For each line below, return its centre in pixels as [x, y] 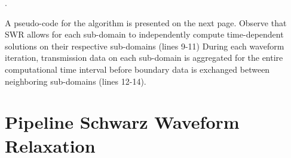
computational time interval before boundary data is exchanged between [137, 69]
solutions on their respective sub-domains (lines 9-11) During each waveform [145, 46]
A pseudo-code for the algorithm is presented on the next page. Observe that [146, 22]
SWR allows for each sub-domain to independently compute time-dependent [144, 34]
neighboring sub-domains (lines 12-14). [76, 81]
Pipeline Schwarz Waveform [122, 122]
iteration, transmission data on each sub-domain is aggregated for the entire [144, 58]
